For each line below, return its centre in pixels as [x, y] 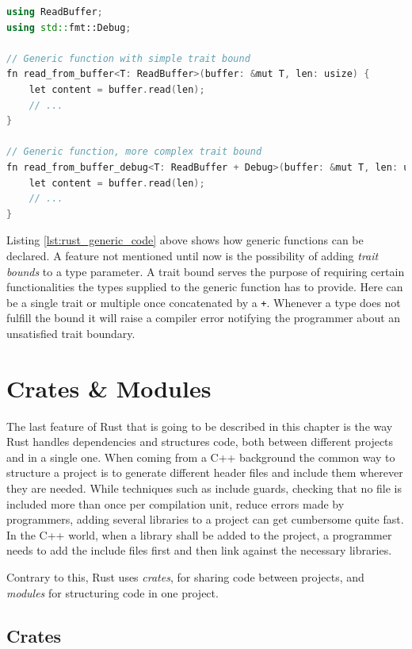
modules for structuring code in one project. [113, 592]
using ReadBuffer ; [55, 12]
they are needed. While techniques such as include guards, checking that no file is [204, 488]
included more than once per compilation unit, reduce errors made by [175, 503]
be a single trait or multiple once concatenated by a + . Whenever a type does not [204, 302]
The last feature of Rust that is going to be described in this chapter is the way [200, 426]
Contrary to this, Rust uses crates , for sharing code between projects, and [185, 577]
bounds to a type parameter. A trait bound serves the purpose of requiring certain [206, 271]
